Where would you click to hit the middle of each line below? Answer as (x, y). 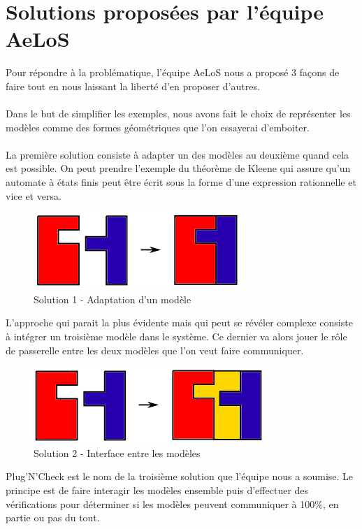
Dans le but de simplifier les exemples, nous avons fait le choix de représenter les (178, 114)
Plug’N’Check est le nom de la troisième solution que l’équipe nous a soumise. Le (180, 476)
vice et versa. (34, 195)
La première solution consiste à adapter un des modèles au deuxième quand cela (178, 154)
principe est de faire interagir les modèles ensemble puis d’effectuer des (157, 490)
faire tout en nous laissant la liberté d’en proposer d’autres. (133, 86)
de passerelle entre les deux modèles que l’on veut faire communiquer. (155, 350)
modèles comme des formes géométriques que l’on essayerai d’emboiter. (158, 127)
